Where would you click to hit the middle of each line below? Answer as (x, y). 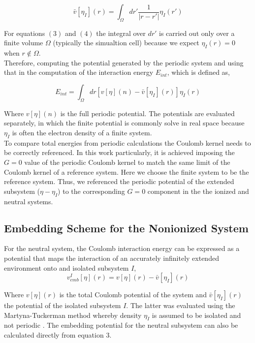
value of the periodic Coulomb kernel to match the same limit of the (127, 162)
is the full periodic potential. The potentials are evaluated (147, 113)
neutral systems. (29, 201)
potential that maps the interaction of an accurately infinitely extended (112, 258)
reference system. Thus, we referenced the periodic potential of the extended (119, 181)
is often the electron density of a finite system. (82, 132)
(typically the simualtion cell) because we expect (126, 43)
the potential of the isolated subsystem (63, 305)
